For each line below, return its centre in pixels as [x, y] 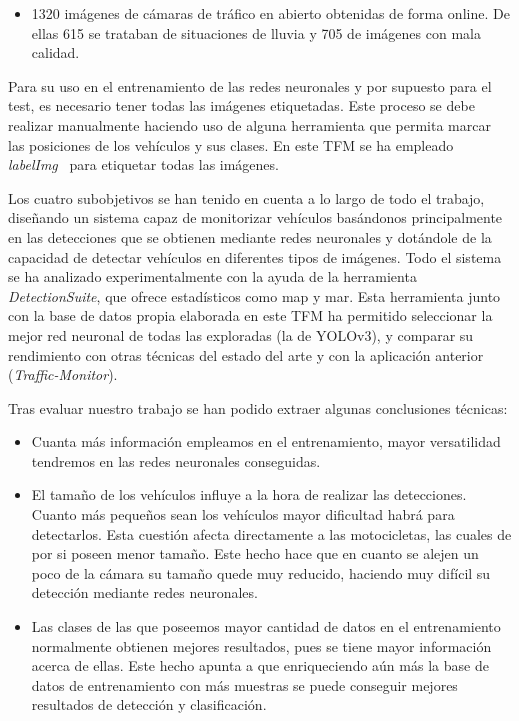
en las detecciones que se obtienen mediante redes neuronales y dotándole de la [250, 236]
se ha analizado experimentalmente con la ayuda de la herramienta [212, 276]
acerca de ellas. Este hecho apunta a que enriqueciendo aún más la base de [260, 665]
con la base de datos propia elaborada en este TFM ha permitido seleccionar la [250, 315]
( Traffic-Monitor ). [63, 374]
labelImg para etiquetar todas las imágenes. [143, 164]
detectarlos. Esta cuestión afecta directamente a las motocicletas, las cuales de [271, 533]
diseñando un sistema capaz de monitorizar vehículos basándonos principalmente [255, 217]
